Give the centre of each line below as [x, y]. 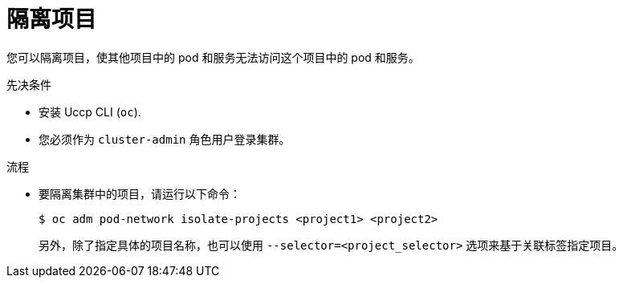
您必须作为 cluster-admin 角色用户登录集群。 [165, 139]
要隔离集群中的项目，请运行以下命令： [140, 193]
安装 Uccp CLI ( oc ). [90, 112]
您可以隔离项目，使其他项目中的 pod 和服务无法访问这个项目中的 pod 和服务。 [213, 57]
